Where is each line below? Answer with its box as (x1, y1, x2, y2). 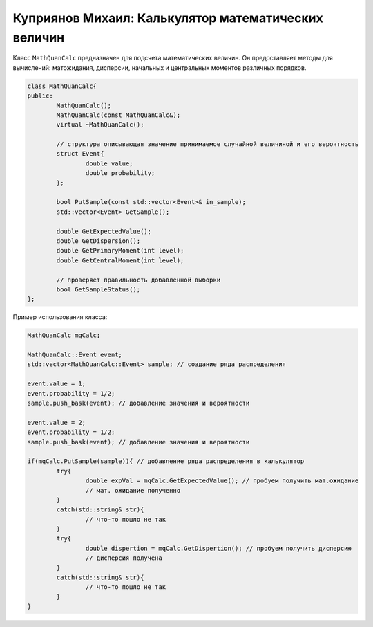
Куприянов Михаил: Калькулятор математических (12, 10, 324, 26)
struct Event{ (56, 149, 104, 158)
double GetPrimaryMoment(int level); (56, 246, 184, 255)
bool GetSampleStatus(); (56, 285, 141, 293)
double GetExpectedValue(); (56, 227, 152, 235)
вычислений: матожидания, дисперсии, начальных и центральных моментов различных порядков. (12, 63, 307, 72)
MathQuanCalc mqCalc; (27, 331, 101, 339)
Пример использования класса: (12, 313, 108, 321)
